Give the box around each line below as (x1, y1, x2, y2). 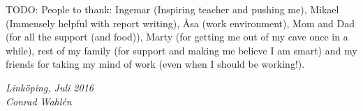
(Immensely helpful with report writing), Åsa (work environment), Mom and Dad (6, 15, 355, 30)
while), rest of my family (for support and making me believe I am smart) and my (6, 43, 357, 57)
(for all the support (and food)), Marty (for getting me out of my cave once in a (6, 29, 348, 44)
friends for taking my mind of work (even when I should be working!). (6, 57, 305, 71)
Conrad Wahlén (6, 94, 72, 108)
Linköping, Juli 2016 (6, 80, 94, 94)
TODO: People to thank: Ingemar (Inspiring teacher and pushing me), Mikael (6, 2, 339, 16)
